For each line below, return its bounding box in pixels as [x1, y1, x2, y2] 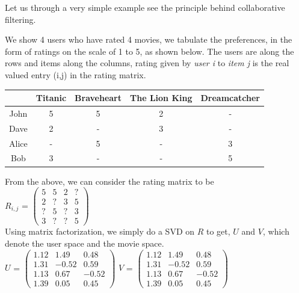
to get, [206, 225, 230, 238]
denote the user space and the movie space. [5, 236, 164, 249]
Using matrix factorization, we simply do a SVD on [5, 225, 195, 238]
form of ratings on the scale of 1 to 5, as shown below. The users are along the [5, 45, 294, 57]
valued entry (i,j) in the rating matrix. [5, 68, 146, 81]
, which [262, 225, 289, 238]
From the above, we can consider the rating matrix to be [5, 174, 214, 187]
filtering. [5, 13, 36, 25]
